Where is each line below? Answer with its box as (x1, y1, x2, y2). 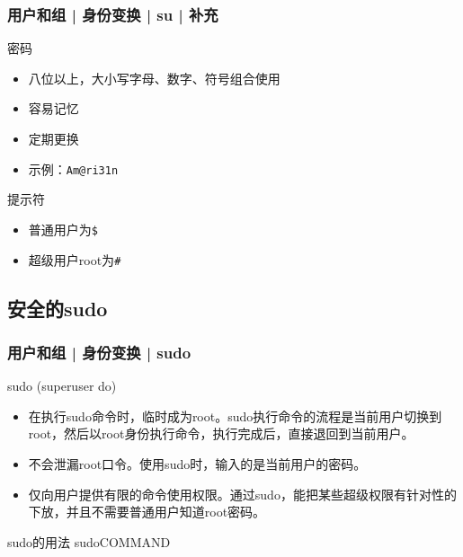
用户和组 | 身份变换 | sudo (7, 340, 191, 363)
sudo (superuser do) (7, 376, 117, 395)
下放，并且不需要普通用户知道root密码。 (28, 502, 266, 521)
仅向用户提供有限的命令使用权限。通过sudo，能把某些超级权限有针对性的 (28, 484, 457, 503)
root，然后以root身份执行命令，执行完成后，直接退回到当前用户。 (28, 424, 414, 443)
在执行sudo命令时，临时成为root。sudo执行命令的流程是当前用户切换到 (28, 406, 442, 425)
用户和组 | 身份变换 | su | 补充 (7, 3, 218, 25)
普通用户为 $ (28, 219, 98, 238)
